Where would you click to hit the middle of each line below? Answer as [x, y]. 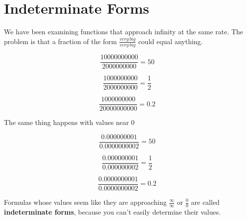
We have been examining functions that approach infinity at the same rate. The [124, 32]
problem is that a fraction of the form [60, 41]
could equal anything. [170, 41]
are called [205, 202]
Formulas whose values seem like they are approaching [85, 202]
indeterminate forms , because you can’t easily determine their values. [112, 211]
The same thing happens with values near [67, 122]
